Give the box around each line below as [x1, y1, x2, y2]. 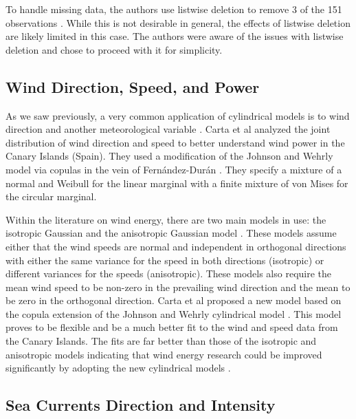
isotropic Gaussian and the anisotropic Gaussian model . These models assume [5, 226, 337, 240]
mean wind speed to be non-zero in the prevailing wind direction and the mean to [5, 279, 351, 294]
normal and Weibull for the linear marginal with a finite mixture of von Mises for [5, 175, 348, 190]
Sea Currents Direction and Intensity [5, 394, 276, 416]
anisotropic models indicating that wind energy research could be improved [5, 347, 322, 361]
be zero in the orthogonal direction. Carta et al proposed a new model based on [5, 293, 342, 308]
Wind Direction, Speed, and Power [5, 76, 260, 97]
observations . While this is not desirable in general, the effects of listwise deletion [5, 15, 351, 30]
